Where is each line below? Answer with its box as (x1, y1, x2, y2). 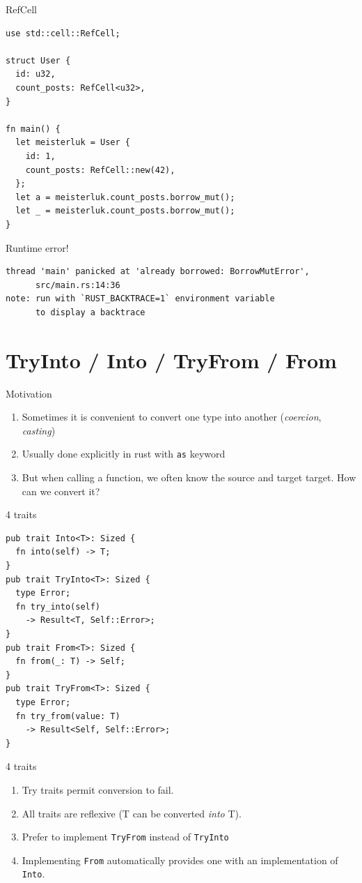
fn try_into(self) (15, 601, 101, 612)
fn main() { (6, 123, 61, 134)
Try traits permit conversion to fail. (22, 782, 174, 797)
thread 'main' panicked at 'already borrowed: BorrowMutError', (6, 266, 310, 277)
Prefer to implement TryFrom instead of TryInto (22, 829, 229, 844)
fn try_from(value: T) (15, 711, 120, 721)
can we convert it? (22, 483, 100, 498)
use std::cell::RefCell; (6, 28, 120, 38)
